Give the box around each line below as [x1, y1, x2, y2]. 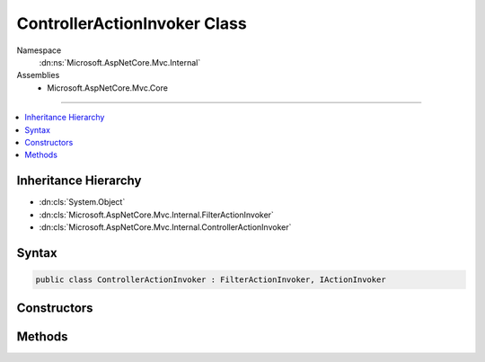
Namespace [16, 45, 62, 56]
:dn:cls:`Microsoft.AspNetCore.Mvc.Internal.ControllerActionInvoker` [39, 221, 292, 233]
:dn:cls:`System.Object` [39, 197, 126, 207]
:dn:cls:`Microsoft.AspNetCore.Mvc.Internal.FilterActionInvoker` [39, 209, 274, 220]
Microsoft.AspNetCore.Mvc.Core [47, 82, 168, 93]
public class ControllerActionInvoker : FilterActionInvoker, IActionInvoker [35, 274, 386, 285]
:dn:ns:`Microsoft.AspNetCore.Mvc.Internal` [39, 57, 201, 67]
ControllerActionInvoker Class [16, 13, 247, 33]
